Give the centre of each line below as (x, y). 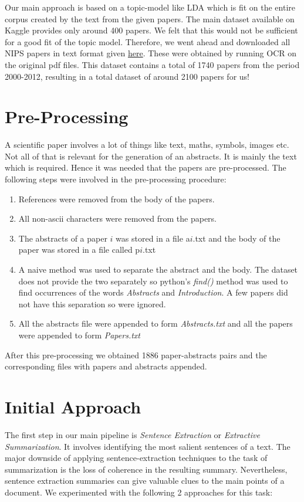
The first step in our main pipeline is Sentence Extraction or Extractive (132, 434)
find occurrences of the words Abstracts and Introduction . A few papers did (153, 292)
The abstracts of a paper (63, 238)
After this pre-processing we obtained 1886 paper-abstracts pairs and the (136, 355)
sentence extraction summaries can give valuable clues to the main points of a (145, 481)
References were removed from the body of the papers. (116, 199)
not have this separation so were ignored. (92, 303)
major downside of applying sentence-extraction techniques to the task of (136, 458)
